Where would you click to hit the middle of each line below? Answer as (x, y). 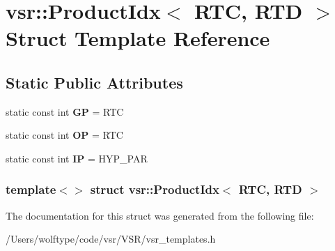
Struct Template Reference (138, 38)
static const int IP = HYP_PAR (77, 158)
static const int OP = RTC (64, 135)
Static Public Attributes (94, 82)
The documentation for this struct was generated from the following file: (160, 215)
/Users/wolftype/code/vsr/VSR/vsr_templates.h (111, 239)
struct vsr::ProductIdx (155, 189)
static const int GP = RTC (65, 111)
